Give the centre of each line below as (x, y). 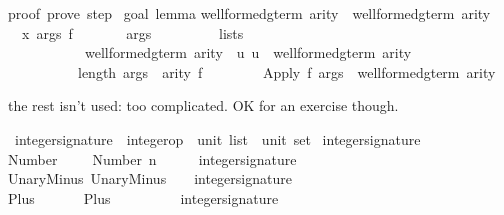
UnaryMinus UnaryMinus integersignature (150, 178)
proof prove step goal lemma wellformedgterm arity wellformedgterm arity (249, 13)
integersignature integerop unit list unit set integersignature (217, 138)
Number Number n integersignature (152, 158)
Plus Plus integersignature (143, 197)
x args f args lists (132, 32)
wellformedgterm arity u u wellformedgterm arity (248, 52)
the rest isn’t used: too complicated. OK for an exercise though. (203, 105)
